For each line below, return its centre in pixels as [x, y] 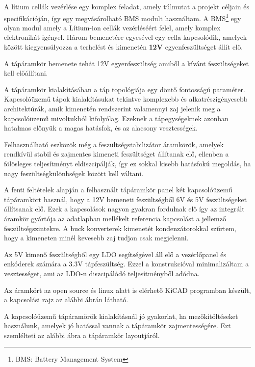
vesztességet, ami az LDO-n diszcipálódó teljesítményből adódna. [102, 273]
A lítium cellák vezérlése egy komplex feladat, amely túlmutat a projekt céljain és [127, 6]
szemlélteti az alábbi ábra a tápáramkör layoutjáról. [82, 335]
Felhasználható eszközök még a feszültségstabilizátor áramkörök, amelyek [114, 144]
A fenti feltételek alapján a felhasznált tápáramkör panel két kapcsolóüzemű [118, 190]
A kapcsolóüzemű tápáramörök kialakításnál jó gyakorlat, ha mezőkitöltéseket [121, 316]
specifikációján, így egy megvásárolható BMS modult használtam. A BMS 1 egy [123, 17]
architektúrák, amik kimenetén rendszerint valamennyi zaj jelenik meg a [112, 108]
